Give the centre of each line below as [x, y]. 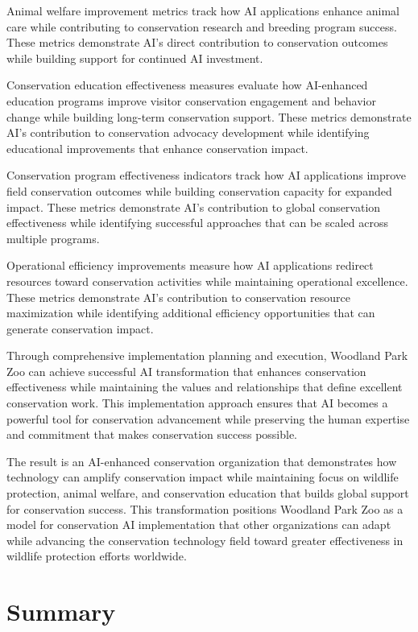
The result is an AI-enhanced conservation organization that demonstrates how [202, 461]
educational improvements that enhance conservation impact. [157, 148]
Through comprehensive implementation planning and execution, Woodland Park [207, 355]
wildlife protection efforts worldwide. [97, 556]
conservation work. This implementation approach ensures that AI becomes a [197, 403]
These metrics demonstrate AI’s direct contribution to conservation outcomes [197, 42]
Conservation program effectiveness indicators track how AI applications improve [207, 175]
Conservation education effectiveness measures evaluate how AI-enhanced [187, 85]
